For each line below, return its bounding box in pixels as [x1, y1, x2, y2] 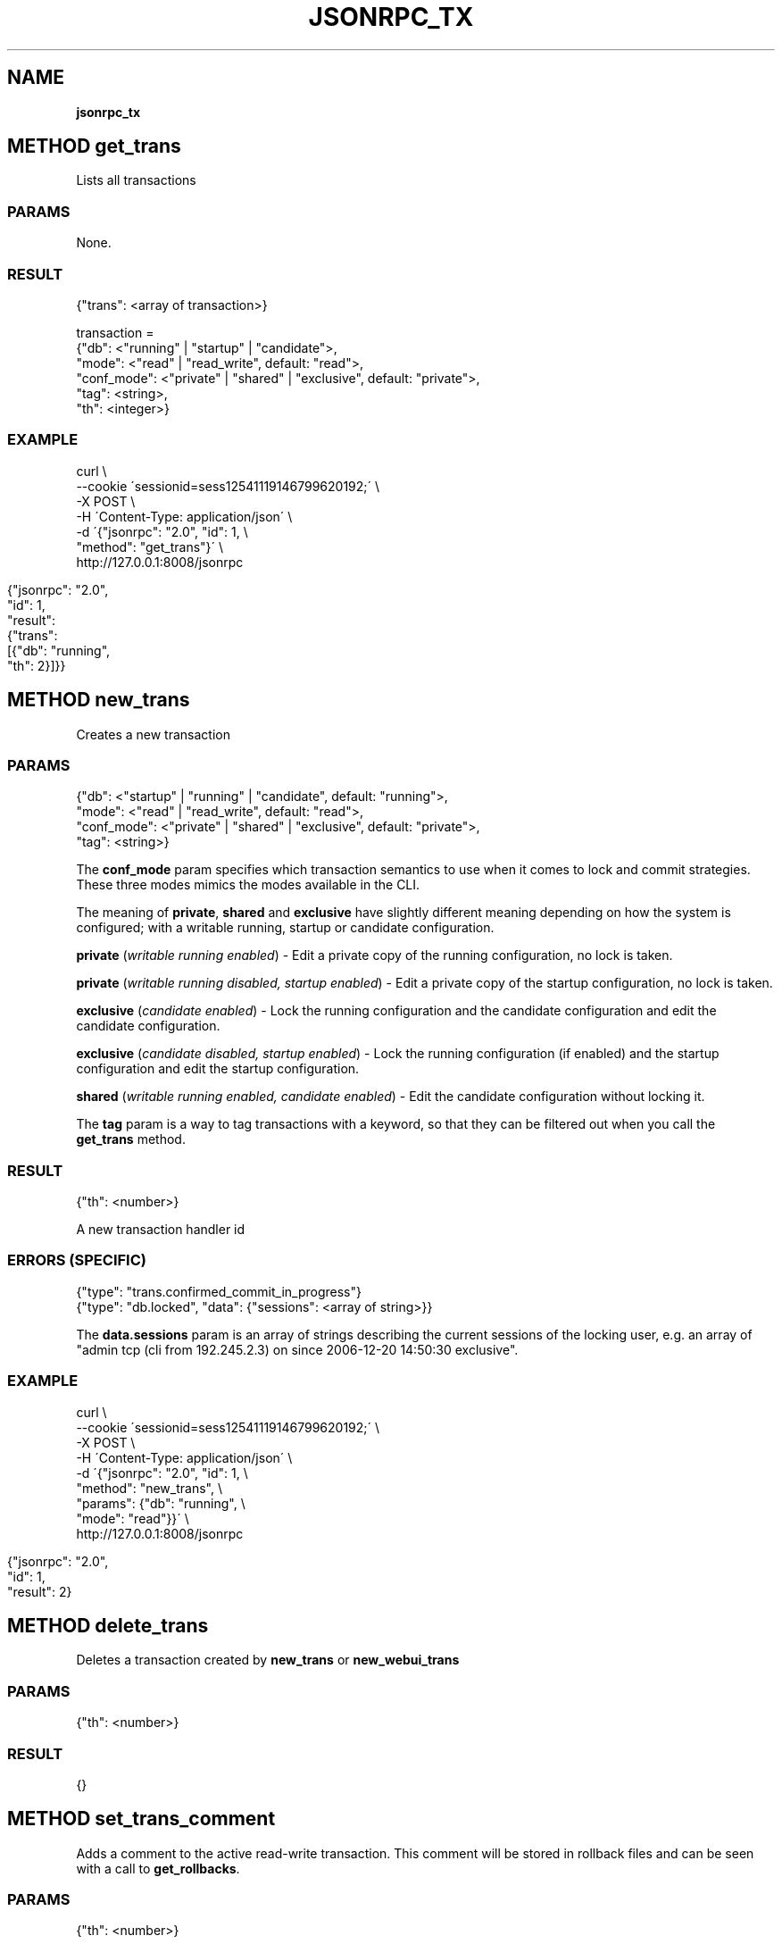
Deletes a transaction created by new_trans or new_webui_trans [76, 1652, 460, 1668]
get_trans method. [76, 1131, 186, 1147]
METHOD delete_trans [7, 1614, 209, 1637]
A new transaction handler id [76, 1222, 245, 1238]
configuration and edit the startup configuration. [76, 1061, 360, 1077]
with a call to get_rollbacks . [76, 1860, 240, 1876]
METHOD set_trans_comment [7, 1807, 276, 1831]
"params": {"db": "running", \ [76, 1495, 245, 1511]
